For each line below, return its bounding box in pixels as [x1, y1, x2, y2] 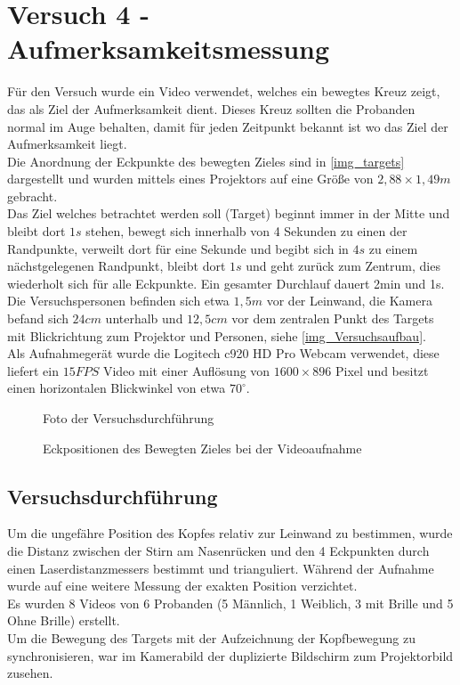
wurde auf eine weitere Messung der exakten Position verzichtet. [7, 576, 358, 595]
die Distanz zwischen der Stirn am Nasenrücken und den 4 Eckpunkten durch [7, 541, 430, 559]
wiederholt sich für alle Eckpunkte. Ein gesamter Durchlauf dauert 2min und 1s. [7, 273, 445, 292]
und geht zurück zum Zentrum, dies [246, 257, 440, 275]
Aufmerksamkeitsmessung [7, 30, 330, 67]
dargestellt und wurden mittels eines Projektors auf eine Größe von [7, 169, 374, 188]
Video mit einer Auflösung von [102, 361, 270, 379]
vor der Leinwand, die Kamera [266, 291, 432, 310]
